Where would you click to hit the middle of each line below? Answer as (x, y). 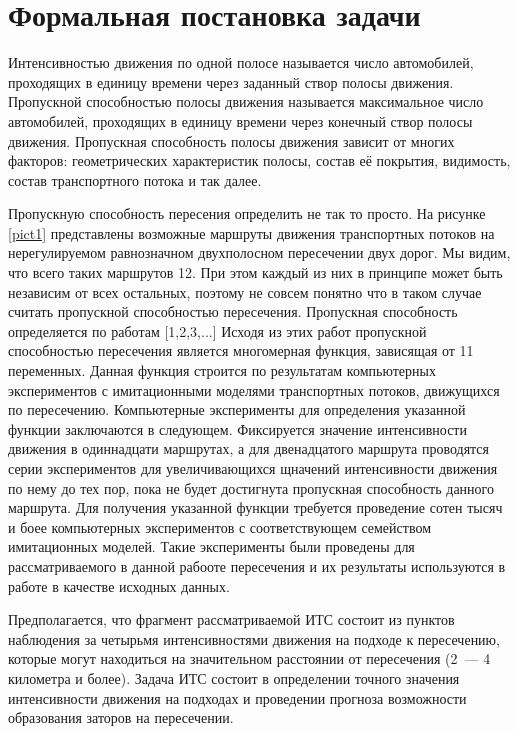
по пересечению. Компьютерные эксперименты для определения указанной (237, 409)
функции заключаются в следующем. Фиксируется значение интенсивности (237, 428)
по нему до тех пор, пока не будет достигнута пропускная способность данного (251, 487)
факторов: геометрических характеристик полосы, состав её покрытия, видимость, (259, 160)
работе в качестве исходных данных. (119, 585)
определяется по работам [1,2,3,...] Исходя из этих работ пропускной (217, 330)
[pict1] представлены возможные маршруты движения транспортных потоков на (251, 232)
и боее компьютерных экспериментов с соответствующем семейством (220, 526)
